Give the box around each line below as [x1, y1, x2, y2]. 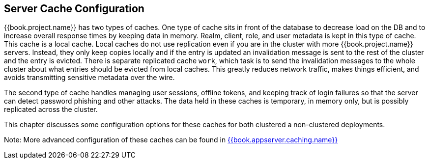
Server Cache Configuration [4, 2, 144, 15]
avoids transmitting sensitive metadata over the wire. [4, 73, 175, 82]
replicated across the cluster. [4, 105, 98, 114]
